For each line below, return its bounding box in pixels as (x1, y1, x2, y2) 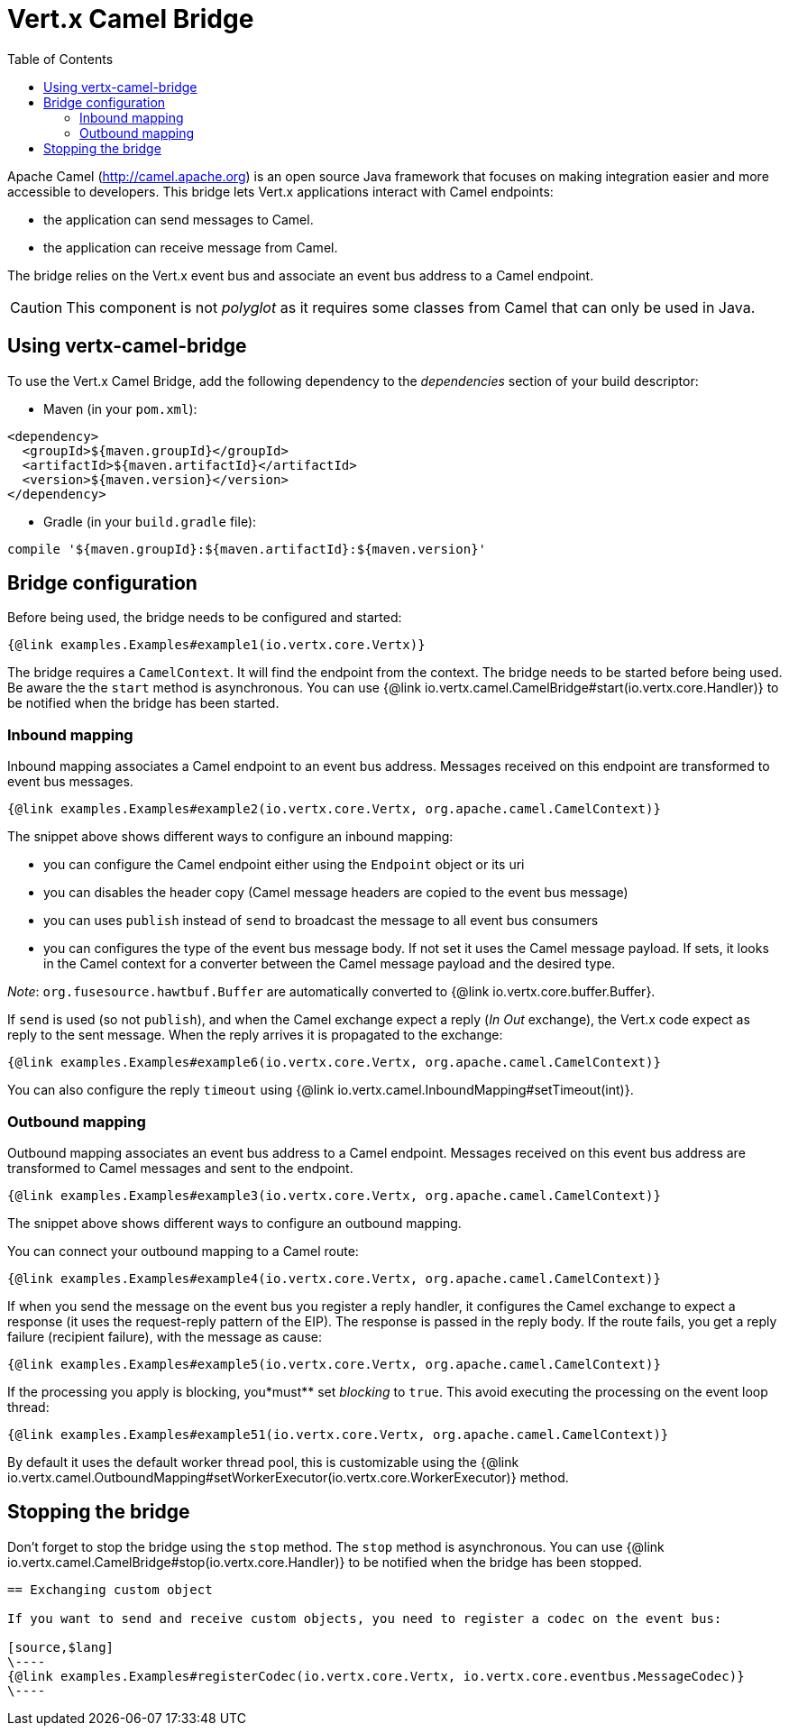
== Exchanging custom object (7, 1582, 213, 1597)
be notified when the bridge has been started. (7, 695, 280, 711)
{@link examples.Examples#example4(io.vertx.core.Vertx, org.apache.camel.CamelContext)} (7, 1270, 661, 1286)
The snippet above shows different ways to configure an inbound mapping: (7, 829, 454, 845)
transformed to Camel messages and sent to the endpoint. (7, 1160, 353, 1176)
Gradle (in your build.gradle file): (43, 513, 257, 529)
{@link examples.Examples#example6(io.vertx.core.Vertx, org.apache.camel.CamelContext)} (7, 1055, 661, 1070)
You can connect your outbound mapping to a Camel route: (7, 1242, 359, 1259)
